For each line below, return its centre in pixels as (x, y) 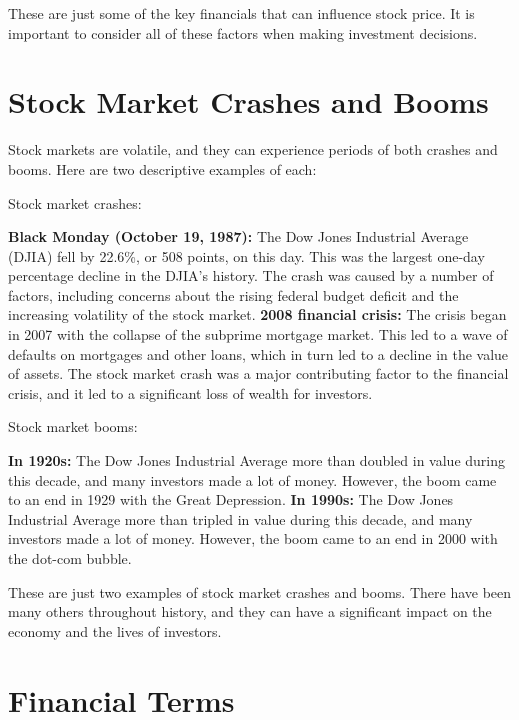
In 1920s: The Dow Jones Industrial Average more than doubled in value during (256, 460)
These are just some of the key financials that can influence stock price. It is (241, 13)
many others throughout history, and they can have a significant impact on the (250, 611)
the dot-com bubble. (70, 558)
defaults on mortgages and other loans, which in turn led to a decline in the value (258, 353)
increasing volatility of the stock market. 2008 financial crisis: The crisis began (257, 314)
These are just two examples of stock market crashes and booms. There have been (260, 591)
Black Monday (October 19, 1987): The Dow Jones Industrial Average (238, 236)
